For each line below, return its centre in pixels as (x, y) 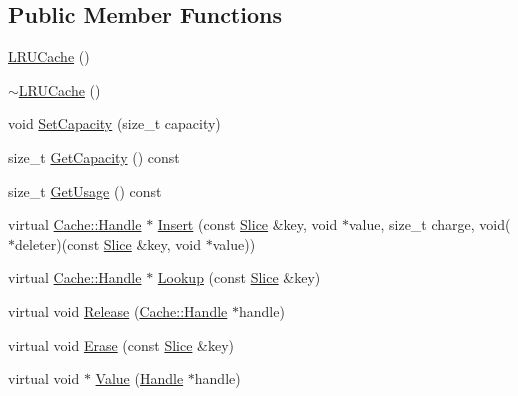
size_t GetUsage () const (85, 190)
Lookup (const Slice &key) (239, 277)
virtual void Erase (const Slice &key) (121, 344)
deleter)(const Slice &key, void (108, 243)
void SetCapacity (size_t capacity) (114, 123)
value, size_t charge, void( (429, 224)
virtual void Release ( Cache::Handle (118, 310)
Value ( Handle (139, 378)
